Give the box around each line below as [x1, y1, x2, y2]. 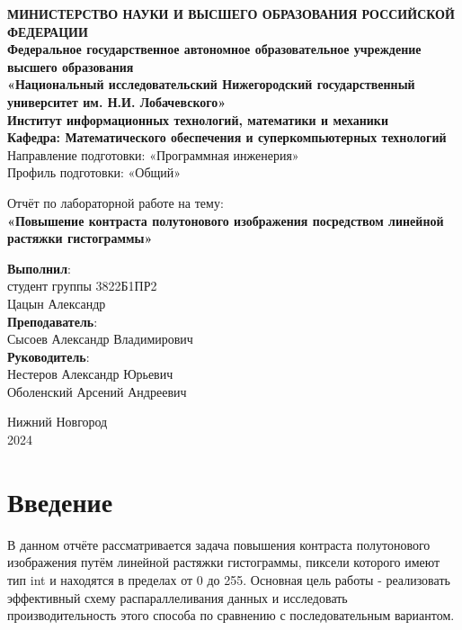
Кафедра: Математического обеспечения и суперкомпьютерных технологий [7, 128, 447, 147]
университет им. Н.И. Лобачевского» [7, 92, 227, 111]
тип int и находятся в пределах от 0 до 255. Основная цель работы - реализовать [7, 570, 450, 589]
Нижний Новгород [7, 412, 108, 431]
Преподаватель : [7, 311, 98, 330]
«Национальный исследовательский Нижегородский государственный [7, 75, 415, 94]
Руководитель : [7, 346, 90, 365]
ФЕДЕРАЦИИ [7, 22, 88, 40]
